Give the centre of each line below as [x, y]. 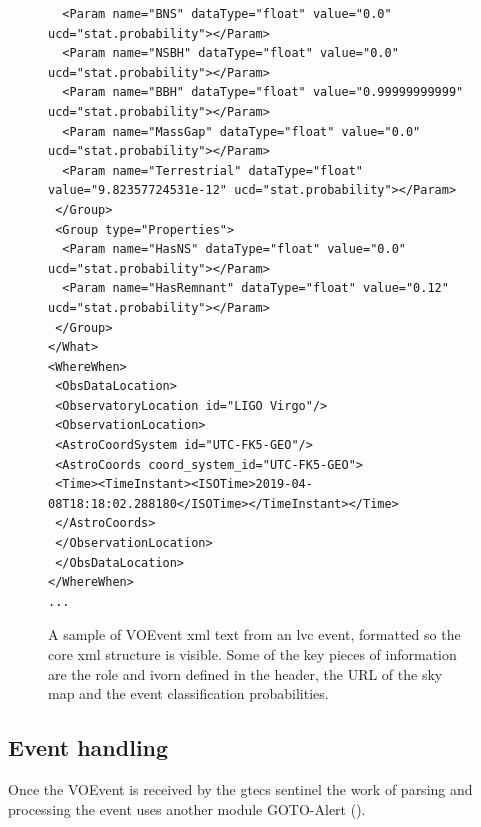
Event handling [88, 747]
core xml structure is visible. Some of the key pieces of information [252, 654]
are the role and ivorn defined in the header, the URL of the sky [245, 673]
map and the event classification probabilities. [188, 693]
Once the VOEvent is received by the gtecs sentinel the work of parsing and [240, 788]
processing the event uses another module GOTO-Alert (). [187, 808]
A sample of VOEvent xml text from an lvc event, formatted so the [254, 634]
